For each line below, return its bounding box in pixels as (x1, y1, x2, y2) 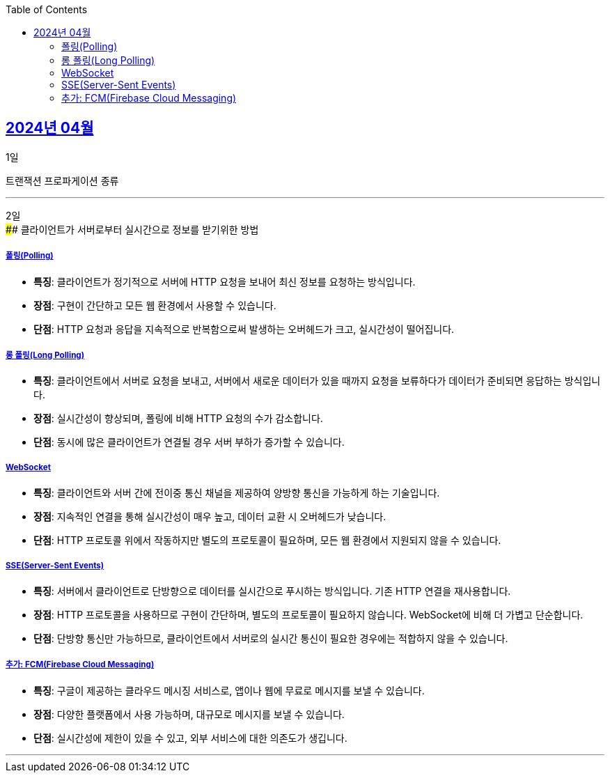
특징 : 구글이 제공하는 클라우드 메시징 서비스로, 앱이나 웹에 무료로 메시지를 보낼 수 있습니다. (33, 684, 425, 697)
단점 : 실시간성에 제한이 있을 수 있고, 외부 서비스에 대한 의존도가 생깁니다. (33, 731, 347, 744)
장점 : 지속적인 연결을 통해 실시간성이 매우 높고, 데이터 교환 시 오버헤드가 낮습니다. (33, 511, 386, 523)
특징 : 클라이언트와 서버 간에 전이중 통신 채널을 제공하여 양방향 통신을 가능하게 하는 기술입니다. (33, 487, 440, 499)
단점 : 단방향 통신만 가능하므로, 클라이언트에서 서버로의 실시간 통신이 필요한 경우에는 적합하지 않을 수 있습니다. (33, 632, 508, 644)
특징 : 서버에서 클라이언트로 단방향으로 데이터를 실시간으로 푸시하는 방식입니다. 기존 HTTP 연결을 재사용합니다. (33, 584, 511, 597)
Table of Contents (6, 3, 88, 15)
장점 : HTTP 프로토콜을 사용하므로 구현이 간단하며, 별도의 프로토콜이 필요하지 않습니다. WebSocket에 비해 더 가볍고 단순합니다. (33, 608, 584, 621)
